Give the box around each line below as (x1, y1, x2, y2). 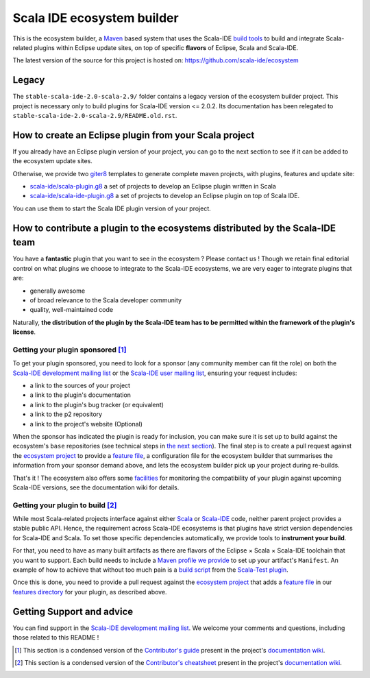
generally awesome (29, 287, 86, 295)
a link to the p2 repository (29, 410, 103, 418)
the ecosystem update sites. (12, 157, 92, 165)
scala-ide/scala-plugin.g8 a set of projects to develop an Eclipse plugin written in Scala (29, 182, 277, 191)
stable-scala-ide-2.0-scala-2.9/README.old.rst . (12, 112, 177, 120)
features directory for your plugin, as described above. (12, 588, 167, 596)
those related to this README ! (12, 633, 99, 642)
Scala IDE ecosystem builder (12, 10, 179, 25)
